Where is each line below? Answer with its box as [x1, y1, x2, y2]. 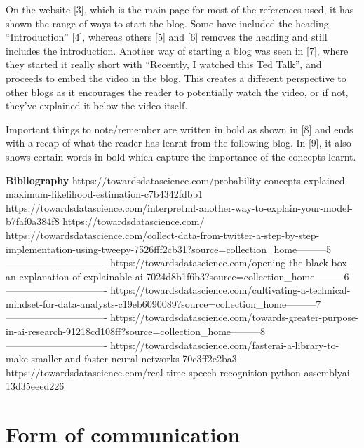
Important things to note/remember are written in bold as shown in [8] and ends [6, 121, 353, 136]
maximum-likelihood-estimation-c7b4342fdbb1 [6, 186, 203, 201]
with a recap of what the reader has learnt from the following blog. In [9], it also [6, 135, 351, 150]
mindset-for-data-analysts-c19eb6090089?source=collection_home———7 [6, 296, 321, 311]
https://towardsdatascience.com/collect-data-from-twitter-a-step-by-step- [6, 227, 320, 242]
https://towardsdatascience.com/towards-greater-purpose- [110, 310, 359, 325]
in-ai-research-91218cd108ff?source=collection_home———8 [6, 324, 266, 339]
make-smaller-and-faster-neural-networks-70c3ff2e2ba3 [6, 351, 237, 366]
